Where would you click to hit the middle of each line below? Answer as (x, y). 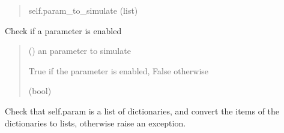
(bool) (40, 91)
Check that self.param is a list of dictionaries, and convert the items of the (142, 111)
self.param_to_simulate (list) (83, 10)
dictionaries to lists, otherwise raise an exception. (95, 123)
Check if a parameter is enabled (63, 30)
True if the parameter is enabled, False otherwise (119, 70)
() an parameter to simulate (80, 51)
